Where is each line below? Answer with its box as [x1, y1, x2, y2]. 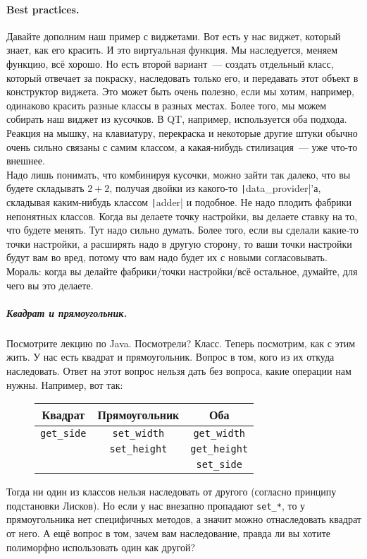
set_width [112, 428, 165, 440]
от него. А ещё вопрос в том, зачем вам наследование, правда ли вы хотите [6, 525, 331, 540]
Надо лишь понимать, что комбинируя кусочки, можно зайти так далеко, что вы [6, 167, 351, 181]
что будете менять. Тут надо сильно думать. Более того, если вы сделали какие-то [6, 222, 359, 237]
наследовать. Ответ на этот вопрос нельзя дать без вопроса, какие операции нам [6, 363, 352, 378]
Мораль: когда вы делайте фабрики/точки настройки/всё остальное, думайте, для [6, 264, 358, 279]
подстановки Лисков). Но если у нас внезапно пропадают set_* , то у [6, 498, 306, 512]
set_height [109, 443, 168, 455]
